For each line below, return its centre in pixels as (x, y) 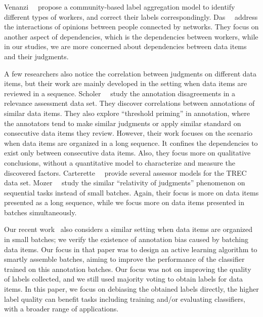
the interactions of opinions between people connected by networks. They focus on (131, 27)
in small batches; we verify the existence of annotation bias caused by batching (126, 239)
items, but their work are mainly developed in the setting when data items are (126, 83)
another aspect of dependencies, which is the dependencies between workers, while (131, 36)
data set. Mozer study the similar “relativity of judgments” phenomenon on (125, 183)
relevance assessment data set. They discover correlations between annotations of (129, 103)
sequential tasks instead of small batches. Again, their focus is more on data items (131, 192)
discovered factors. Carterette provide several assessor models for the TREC (125, 172)
